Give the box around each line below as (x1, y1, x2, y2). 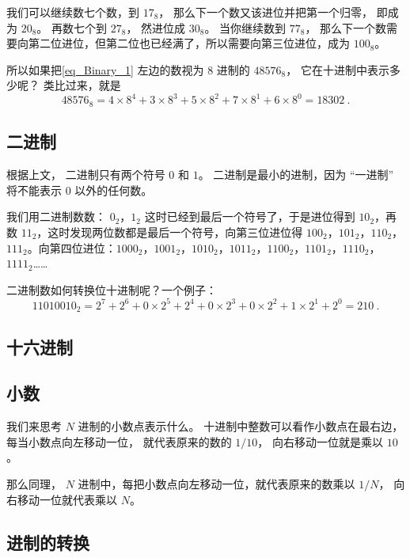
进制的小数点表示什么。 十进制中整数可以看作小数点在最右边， (78, 418, 404, 435)
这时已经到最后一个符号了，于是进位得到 (144, 208, 355, 225)
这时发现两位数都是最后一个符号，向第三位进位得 (47, 223, 303, 240)
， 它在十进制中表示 (286, 61, 389, 78)
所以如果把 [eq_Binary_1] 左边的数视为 (6, 61, 204, 78)
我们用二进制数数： (6, 208, 106, 225)
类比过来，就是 (43, 77, 121, 93)
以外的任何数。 (74, 181, 153, 198)
